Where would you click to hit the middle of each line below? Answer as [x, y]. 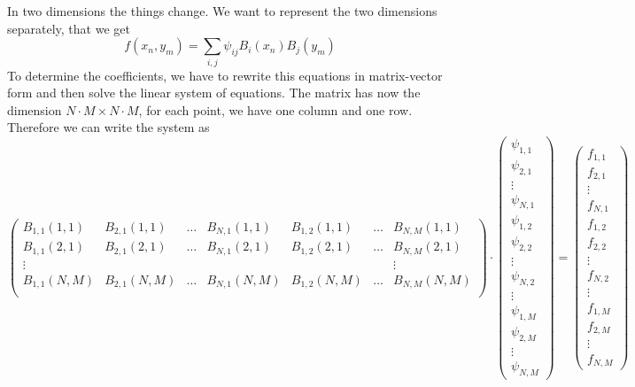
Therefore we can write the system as [108, 127]
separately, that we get [69, 28]
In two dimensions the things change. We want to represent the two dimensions [222, 11]
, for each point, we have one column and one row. [275, 109]
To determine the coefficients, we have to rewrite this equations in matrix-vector [225, 75]
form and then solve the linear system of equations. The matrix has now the [214, 93]
